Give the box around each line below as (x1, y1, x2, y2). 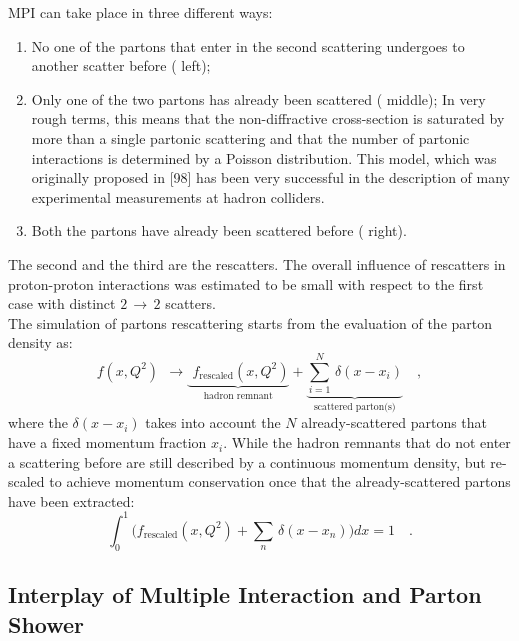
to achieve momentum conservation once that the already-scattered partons (49, 471, 511, 492)
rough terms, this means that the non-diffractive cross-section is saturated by (31, 108, 505, 129)
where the (8, 412, 68, 433)
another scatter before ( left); (31, 55, 211, 76)
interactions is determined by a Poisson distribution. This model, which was (31, 147, 497, 168)
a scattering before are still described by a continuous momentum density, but (8, 451, 486, 472)
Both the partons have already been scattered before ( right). (31, 220, 407, 241)
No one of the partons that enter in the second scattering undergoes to (31, 35, 465, 56)
